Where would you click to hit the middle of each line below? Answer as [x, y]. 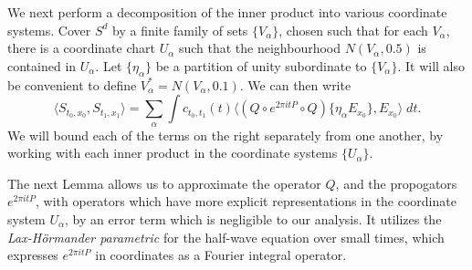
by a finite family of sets [180, 30]
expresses [33, 255]
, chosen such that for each [353, 30]
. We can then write [295, 84]
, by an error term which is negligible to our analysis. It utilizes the [253, 218]
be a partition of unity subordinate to [261, 65]
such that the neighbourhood [260, 48]
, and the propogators [396, 183]
